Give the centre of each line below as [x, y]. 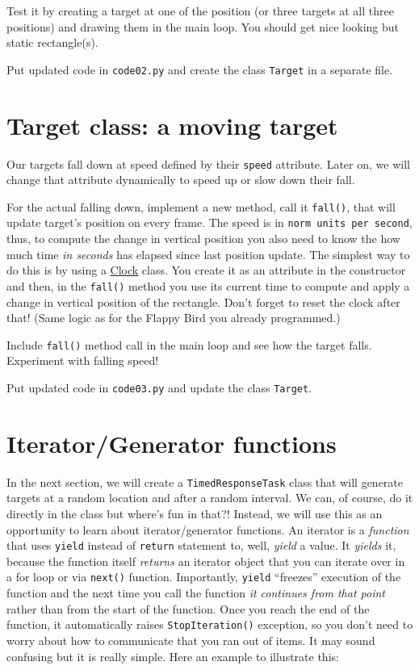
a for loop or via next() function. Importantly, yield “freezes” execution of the [204, 577]
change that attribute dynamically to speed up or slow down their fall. [181, 180]
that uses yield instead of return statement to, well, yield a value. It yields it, [201, 545]
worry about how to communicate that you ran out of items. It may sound [191, 640]
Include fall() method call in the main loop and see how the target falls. [189, 344]
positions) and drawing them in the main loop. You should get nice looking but [203, 26]
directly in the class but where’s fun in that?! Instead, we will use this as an [195, 514]
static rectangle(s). [52, 42]
